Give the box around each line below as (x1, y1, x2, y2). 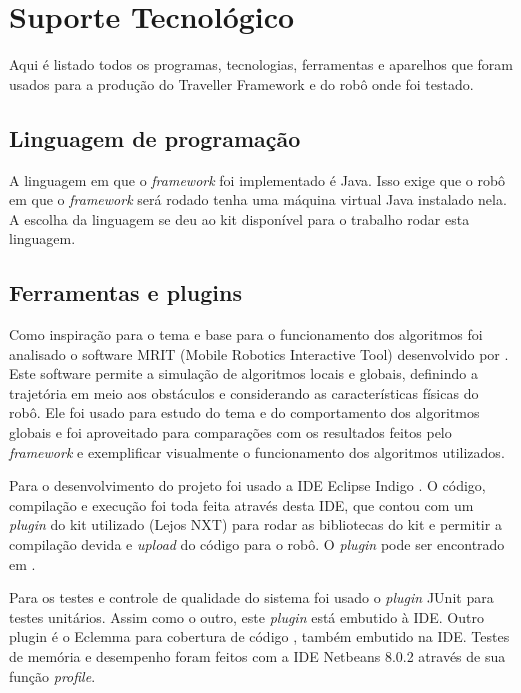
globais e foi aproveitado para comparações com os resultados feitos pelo (9, 422, 452, 443)
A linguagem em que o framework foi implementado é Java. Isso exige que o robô (9, 169, 506, 190)
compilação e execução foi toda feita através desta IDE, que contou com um (9, 494, 474, 515)
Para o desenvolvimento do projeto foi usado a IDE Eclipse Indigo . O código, (9, 475, 486, 496)
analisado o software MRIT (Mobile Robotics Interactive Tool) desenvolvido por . (9, 343, 509, 364)
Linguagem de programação (9, 122, 301, 153)
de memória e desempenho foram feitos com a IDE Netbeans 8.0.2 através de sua (9, 646, 506, 666)
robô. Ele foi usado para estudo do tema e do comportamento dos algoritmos (9, 402, 480, 423)
